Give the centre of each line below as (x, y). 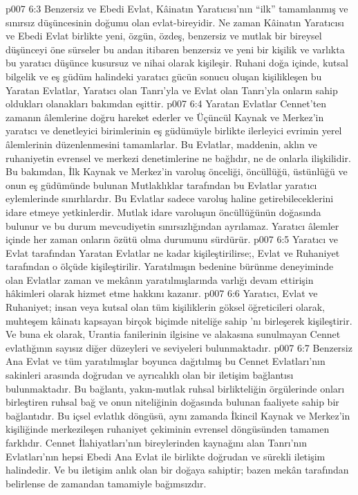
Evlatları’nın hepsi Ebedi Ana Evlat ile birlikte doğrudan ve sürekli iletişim (166, 456)
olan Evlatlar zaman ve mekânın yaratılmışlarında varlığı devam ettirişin (160, 279)
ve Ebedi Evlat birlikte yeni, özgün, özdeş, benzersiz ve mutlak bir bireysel (164, 36)
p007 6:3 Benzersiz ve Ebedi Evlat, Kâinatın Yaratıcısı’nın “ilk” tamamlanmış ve (177, 8)
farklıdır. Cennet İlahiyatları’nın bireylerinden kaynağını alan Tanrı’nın (156, 442)
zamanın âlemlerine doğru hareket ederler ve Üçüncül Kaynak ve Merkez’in (165, 117)
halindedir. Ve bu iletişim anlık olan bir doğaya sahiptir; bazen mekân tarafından (177, 470)
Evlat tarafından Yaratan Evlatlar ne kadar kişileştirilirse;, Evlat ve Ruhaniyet (173, 252)
